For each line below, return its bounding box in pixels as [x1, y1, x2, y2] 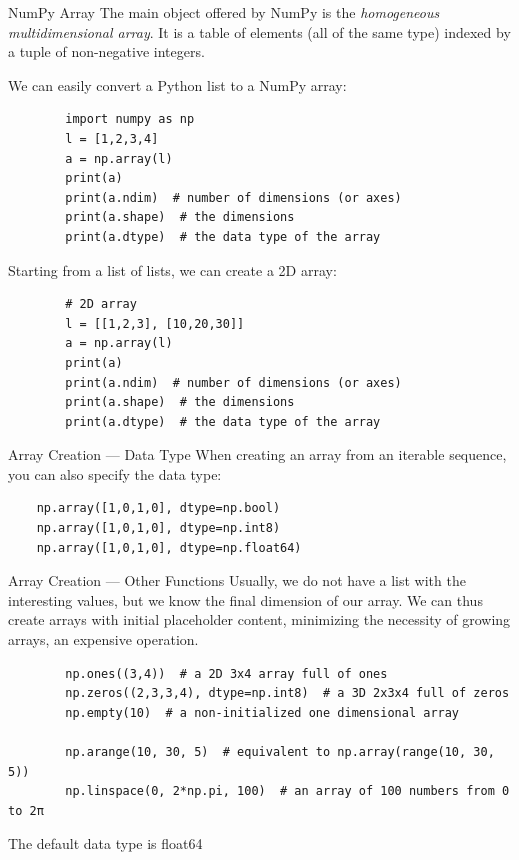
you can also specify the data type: [8, 463, 222, 484]
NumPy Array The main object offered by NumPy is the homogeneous [8, 2, 440, 22]
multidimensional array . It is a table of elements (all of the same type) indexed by [8, 21, 511, 42]
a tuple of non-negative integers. [8, 41, 205, 62]
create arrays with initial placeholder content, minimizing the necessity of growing [8, 609, 511, 630]
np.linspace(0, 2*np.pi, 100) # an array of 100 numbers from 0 [65, 784, 510, 799]
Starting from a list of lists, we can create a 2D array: [8, 259, 337, 280]
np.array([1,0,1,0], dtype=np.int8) [36, 521, 281, 536]
